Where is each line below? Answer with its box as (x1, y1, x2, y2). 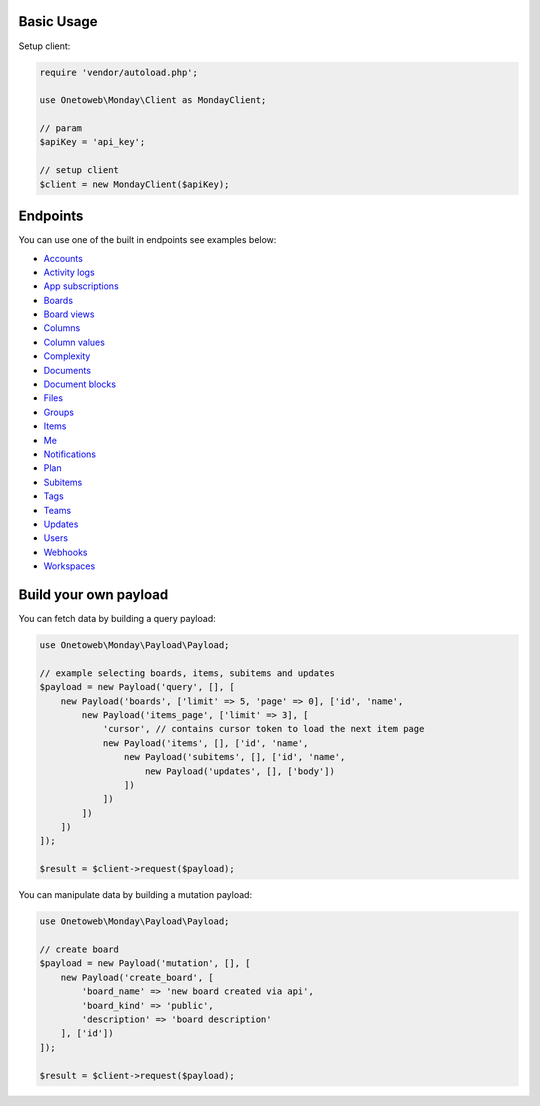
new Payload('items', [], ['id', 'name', (102, 737, 309, 749)
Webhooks (43, 546, 88, 558)
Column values (43, 336, 105, 348)
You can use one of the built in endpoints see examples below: (18, 234, 277, 246)
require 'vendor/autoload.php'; (39, 66, 199, 78)
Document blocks (43, 378, 117, 390)
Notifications (43, 448, 97, 460)
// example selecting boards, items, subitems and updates (39, 667, 335, 679)
